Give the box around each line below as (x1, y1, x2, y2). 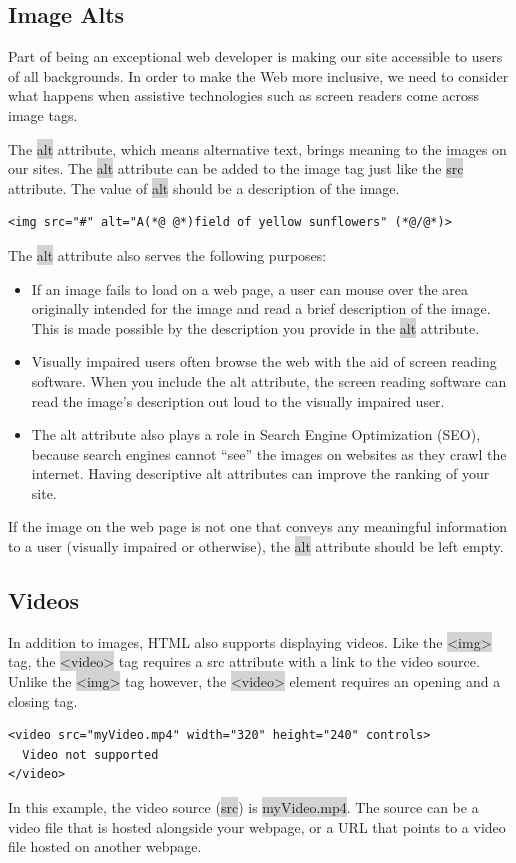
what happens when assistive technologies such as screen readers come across (8, 85, 480, 106)
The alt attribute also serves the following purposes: (8, 244, 327, 265)
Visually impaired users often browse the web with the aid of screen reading (31, 351, 497, 372)
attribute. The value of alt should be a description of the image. (8, 177, 400, 198)
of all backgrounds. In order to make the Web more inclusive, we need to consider (8, 65, 509, 86)
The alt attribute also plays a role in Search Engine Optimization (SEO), (31, 424, 481, 445)
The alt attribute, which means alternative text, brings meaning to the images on (8, 138, 507, 159)
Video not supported (22, 747, 159, 762)
